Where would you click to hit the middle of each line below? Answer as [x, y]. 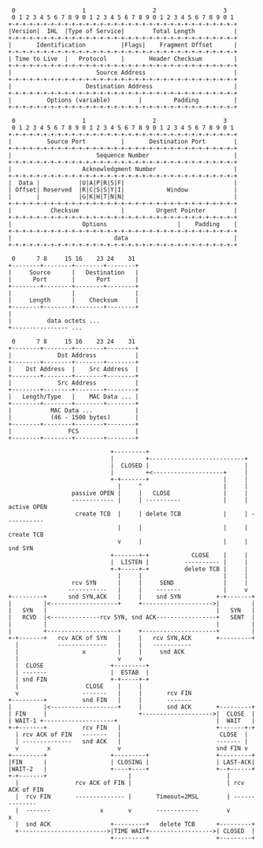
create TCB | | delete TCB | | [161, 514]
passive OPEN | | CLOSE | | [159, 493]
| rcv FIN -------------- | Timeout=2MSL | [123, 797]
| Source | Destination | [74, 273]
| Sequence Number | [123, 155]
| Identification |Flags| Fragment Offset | [123, 45]
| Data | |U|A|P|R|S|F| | [123, 183]
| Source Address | [123, 73]
